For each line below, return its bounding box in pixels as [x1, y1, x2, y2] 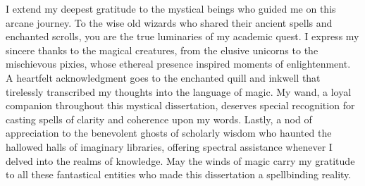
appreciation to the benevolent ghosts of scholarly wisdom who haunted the [6, 125, 332, 140]
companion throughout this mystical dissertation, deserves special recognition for [6, 98, 355, 113]
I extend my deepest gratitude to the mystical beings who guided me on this [6, 1, 336, 15]
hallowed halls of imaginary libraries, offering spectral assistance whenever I [6, 139, 333, 154]
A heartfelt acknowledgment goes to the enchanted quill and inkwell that [6, 70, 321, 85]
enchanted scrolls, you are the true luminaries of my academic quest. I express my [6, 29, 359, 44]
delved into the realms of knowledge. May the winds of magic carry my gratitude [6, 153, 355, 168]
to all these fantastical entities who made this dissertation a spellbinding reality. [6, 167, 352, 182]
